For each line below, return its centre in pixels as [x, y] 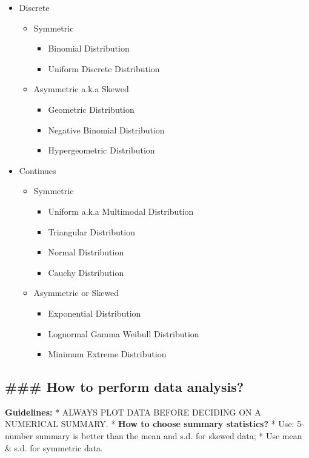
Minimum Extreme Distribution [107, 354]
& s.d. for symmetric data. [54, 447]
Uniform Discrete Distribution [104, 68]
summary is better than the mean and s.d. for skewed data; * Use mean [169, 436]
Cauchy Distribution [86, 272]
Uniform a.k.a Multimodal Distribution [121, 211]
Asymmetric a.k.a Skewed [81, 89]
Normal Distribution [86, 252]
